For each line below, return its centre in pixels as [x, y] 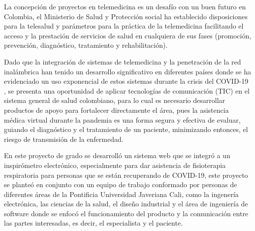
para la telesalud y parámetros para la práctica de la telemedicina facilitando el [124, 26]
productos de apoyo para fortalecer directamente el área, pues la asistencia [116, 110]
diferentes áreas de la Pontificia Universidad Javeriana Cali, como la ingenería [121, 194]
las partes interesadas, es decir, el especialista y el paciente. [94, 223]
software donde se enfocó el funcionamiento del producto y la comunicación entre [126, 213]
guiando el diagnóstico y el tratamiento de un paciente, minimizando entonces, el [126, 129]
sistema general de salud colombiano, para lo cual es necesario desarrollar [115, 100]
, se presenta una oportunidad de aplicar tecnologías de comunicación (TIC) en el [127, 90]
